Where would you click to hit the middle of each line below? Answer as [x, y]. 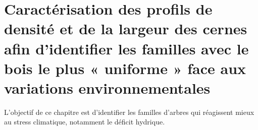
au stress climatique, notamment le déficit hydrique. [85, 122]
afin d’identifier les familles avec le [126, 48]
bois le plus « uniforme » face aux [125, 68]
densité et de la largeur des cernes [126, 28]
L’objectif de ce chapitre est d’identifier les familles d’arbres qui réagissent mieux [129, 112]
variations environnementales [107, 87]
